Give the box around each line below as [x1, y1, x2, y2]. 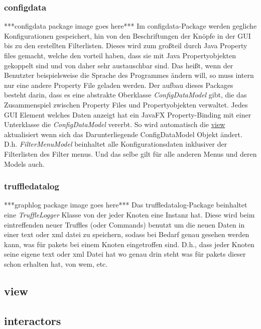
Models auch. [4, 158, 45, 169]
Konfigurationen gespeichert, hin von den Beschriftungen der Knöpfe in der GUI [4, 30, 251, 41]
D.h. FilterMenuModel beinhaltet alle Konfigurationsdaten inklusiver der [4, 139, 227, 149]
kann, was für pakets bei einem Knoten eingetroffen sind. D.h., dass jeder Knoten [4, 239, 254, 249]
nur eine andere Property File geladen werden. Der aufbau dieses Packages [4, 79, 233, 90]
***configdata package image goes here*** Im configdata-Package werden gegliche [4, 21, 257, 31]
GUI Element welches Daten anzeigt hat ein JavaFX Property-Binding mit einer [4, 109, 251, 120]
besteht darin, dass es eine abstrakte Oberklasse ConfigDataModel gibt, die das [4, 89, 247, 100]
